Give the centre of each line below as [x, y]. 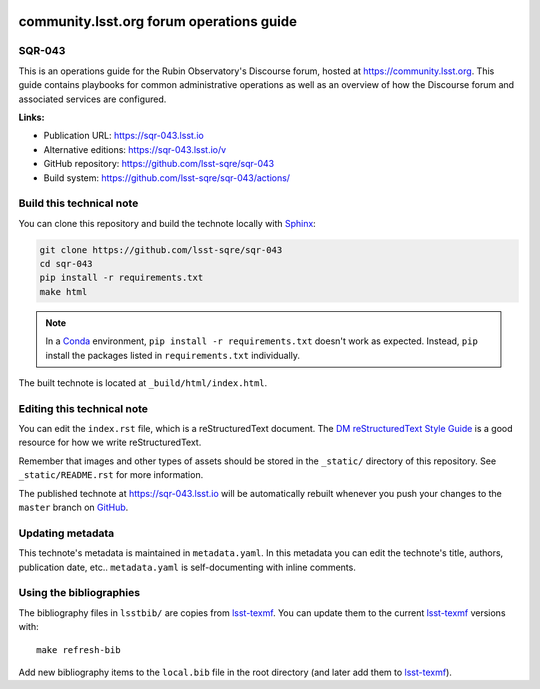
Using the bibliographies [79, 593]
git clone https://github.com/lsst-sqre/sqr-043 [161, 249]
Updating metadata [66, 533]
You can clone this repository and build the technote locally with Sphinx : [167, 223]
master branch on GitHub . [73, 507]
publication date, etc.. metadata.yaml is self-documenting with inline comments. [187, 567]
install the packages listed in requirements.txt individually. [172, 355]
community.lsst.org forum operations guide [157, 21]
